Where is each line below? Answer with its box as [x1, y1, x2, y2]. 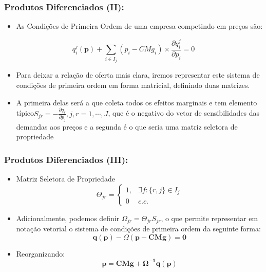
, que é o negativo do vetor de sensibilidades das [108, 107, 260, 118]
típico [16, 107, 34, 118]
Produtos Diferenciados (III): [4, 153, 128, 166]
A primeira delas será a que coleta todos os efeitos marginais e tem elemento [16, 97, 257, 107]
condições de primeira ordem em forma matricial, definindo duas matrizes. [16, 80, 250, 90]
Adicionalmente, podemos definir [16, 212, 120, 223]
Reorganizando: [16, 248, 65, 259]
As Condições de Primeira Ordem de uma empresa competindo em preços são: [16, 21, 263, 31]
